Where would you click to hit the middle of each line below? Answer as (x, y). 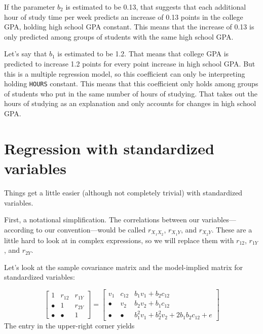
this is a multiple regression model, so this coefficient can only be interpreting (125, 73)
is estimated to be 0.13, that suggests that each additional (156, 7)
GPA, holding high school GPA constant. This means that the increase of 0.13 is (129, 27)
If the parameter (30, 7)
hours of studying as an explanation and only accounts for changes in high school (130, 103)
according (19, 229)
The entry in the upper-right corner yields (69, 325)
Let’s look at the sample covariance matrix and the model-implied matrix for (124, 267)
